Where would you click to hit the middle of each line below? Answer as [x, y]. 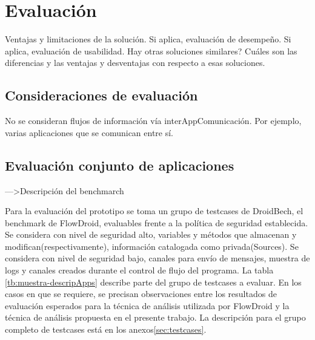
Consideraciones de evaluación [101, 95]
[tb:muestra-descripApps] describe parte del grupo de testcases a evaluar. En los [153, 282]
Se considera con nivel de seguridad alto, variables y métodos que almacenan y [151, 234]
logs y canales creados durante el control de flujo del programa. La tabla [139, 270]
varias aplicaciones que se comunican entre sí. [89, 132]
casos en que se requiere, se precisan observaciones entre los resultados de [141, 294]
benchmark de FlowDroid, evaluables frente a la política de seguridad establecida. [157, 222]
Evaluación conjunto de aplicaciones [120, 165]
